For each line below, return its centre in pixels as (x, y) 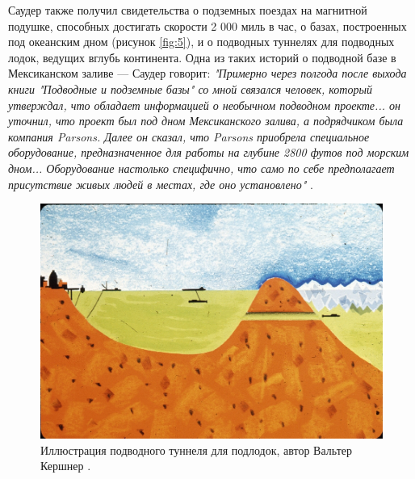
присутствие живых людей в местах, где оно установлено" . (161, 184)
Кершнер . (66, 466)
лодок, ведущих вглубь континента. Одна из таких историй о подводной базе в (202, 57)
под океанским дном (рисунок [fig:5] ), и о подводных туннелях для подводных (201, 42)
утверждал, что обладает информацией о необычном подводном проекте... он (204, 105)
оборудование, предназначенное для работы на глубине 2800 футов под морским (209, 152)
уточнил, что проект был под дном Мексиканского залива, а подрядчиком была (206, 121)
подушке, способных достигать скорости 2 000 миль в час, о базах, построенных (207, 25)
